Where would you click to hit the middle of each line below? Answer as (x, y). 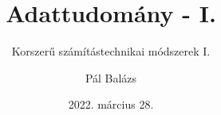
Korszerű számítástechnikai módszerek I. (111, 51)
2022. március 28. (111, 104)
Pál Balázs (111, 77)
